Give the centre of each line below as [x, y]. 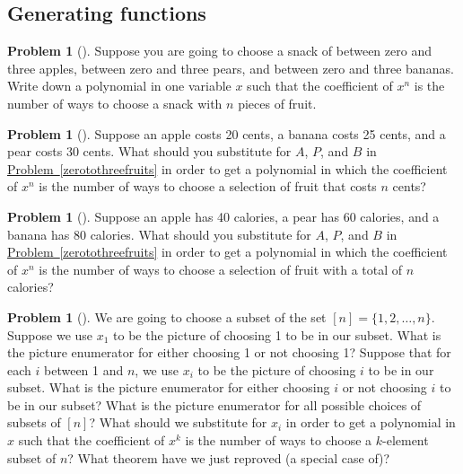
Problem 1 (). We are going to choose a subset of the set [167, 316]
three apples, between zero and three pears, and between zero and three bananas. [231, 68]
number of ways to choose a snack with [115, 103]
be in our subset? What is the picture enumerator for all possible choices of [214, 404]
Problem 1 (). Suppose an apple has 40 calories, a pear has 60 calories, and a [223, 216]
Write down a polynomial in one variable [119, 86]
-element [406, 440]
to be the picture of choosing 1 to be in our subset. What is [277, 334]
